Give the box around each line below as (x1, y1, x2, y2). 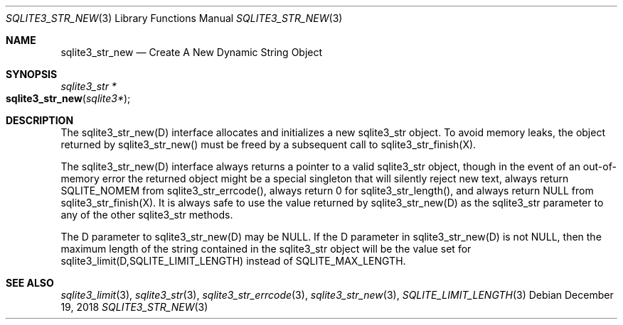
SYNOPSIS (6, 68, 58, 80)
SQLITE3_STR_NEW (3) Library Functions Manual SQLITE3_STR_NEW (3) (6, 12, 343, 24)
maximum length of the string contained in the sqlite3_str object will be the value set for (60, 243, 472, 255)
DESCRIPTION (6, 114, 74, 126)
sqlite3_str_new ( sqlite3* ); (6, 92, 131, 104)
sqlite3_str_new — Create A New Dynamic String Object (60, 46, 323, 58)
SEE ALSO (6, 277, 54, 289)
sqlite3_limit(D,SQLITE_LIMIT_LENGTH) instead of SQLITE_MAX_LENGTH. (60, 255, 406, 267)
